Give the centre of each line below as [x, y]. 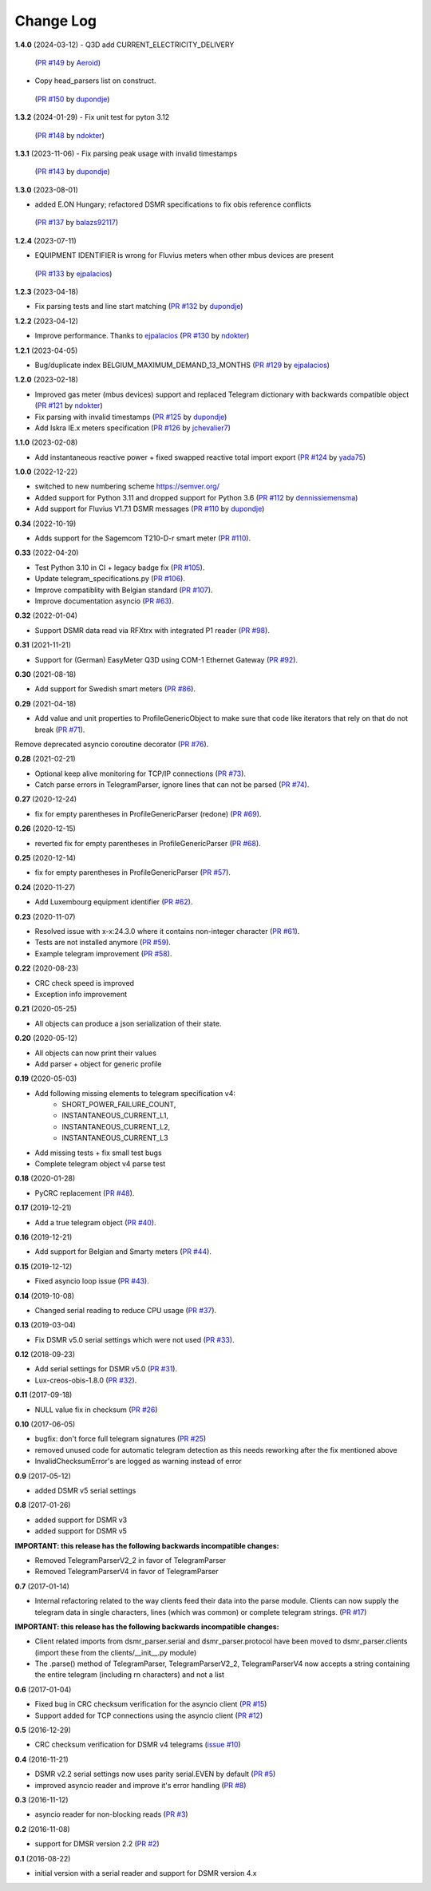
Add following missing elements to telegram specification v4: [135, 1093]
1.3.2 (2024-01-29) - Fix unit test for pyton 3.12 [92, 117]
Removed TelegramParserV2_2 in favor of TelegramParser [130, 1560]
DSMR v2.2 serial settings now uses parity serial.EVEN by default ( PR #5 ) [155, 1774]
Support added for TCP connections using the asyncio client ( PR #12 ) [149, 1715]
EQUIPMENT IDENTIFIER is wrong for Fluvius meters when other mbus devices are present [184, 255]
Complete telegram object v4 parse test [100, 1164]
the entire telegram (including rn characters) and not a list [130, 1675]
